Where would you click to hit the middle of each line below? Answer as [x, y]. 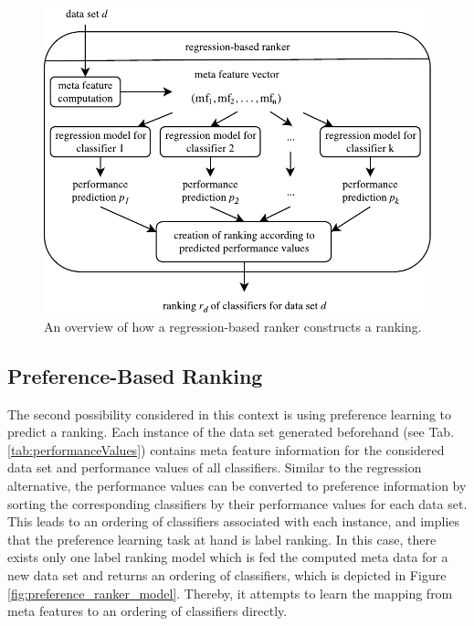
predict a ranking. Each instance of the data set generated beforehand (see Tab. [231, 432]
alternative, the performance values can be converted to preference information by [237, 485]
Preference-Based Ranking [135, 375]
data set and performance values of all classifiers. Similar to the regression [215, 467]
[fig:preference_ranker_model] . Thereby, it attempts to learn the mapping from [230, 593]
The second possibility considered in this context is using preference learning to [230, 414]
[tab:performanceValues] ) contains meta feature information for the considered [226, 449]
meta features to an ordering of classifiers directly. [147, 611]
